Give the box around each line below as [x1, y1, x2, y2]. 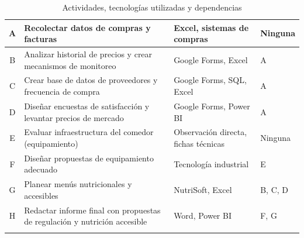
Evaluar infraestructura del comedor [24, 126, 154, 138]
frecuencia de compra [24, 85, 100, 98]
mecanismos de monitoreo [24, 59, 116, 71]
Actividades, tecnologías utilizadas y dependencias [62, 1, 242, 13]
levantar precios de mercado [24, 111, 124, 123]
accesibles [24, 189, 58, 201]
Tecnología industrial [174, 157, 249, 170]
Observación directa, [174, 126, 247, 138]
